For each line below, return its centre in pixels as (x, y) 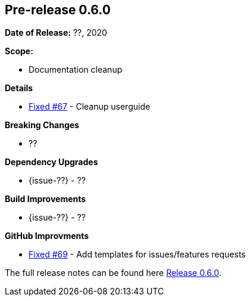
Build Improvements (46, 199)
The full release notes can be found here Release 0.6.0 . (113, 273)
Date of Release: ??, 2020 (56, 33)
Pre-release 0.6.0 (58, 10)
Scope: (19, 51)
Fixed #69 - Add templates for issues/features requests (137, 255)
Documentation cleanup (76, 70)
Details (19, 88)
